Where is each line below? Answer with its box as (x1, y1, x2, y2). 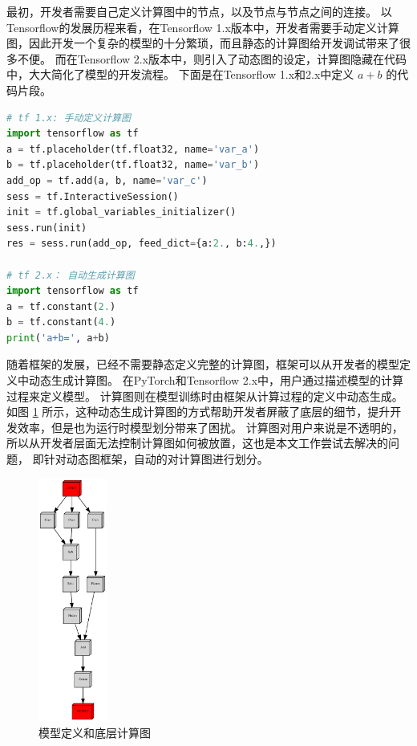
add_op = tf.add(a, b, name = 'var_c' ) (6, 174, 208, 186)
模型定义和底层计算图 (38, 724, 151, 740)
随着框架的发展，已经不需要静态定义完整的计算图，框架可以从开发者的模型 (6, 356, 399, 373)
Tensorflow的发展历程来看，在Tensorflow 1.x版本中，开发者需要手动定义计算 (6, 18, 399, 35)
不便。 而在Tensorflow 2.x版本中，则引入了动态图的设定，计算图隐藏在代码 (17, 50, 407, 67)
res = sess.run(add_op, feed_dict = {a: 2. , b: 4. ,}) (6, 238, 277, 250)
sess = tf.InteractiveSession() (6, 190, 179, 202)
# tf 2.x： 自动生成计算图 (6, 269, 135, 281)
